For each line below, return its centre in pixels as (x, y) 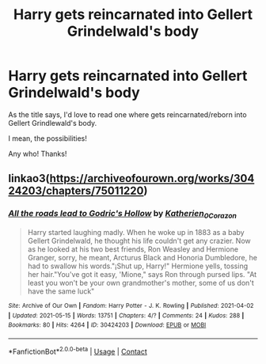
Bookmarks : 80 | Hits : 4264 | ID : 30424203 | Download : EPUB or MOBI (107, 325)
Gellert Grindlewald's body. (53, 123)
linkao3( (29, 178)
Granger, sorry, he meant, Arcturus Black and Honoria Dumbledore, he (142, 257)
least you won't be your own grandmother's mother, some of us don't (141, 282)
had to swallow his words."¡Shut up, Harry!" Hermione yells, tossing (137, 266)
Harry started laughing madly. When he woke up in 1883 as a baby (136, 232)
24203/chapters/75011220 (76, 191)
